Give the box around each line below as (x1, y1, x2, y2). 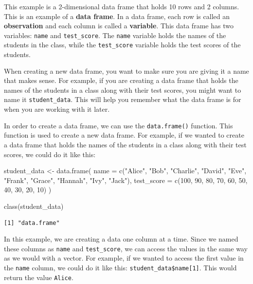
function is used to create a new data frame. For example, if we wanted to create (4, 130, 244, 140)
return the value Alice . (4, 272, 73, 282)
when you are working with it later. (4, 104, 110, 114)
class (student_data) (4, 201, 64, 211)
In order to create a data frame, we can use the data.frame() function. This (4, 120, 233, 130)
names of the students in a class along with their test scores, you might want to (4, 84, 241, 95)
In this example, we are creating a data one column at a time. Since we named (4, 234, 238, 244)
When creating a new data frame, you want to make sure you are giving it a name (4, 65, 249, 76)
